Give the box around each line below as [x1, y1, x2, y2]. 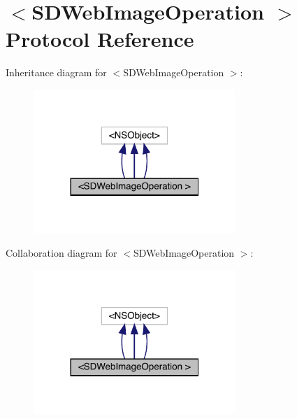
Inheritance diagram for [6, 65, 107, 80]
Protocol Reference [6, 24, 194, 53]
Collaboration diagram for [6, 245, 117, 260]
